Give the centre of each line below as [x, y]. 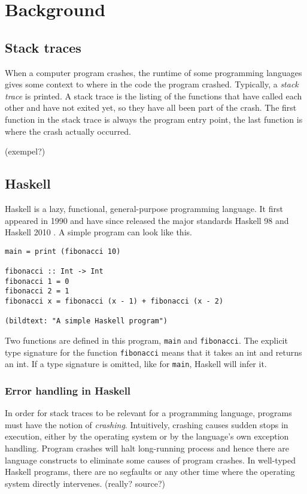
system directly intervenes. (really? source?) [85, 483]
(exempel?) [25, 151]
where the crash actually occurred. [68, 131]
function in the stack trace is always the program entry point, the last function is [154, 119]
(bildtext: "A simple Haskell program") [86, 321]
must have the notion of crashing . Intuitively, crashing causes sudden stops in [147, 424]
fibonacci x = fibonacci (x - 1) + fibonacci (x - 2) [114, 301]
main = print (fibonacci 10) [63, 251]
